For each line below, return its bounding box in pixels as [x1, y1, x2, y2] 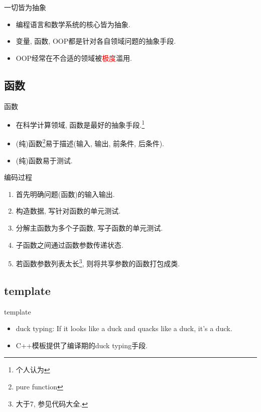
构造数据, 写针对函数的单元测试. [16, 205, 121, 216]
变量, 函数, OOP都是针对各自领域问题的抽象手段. [16, 36, 176, 46]
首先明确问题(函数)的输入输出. [16, 188, 115, 199]
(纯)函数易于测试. [16, 155, 73, 165]
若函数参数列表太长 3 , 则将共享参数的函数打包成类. [16, 257, 180, 268]
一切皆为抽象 [4, 2, 46, 12]
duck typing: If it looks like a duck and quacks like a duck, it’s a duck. [16, 323, 232, 334]
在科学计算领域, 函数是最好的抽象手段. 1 [16, 118, 145, 130]
